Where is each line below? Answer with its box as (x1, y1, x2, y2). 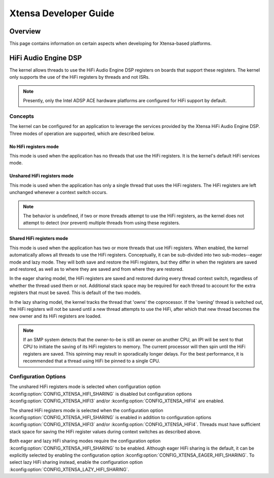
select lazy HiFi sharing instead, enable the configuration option (9, 459, 143, 465)
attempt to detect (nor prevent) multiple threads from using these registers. (23, 220, 180, 226)
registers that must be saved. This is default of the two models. (9, 290, 142, 296)
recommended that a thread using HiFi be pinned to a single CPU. (23, 358, 160, 364)
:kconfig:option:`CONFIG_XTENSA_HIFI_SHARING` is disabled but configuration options (9, 391, 192, 397)
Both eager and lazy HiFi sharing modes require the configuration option (9, 438, 161, 444)
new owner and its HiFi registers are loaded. (9, 313, 101, 320)
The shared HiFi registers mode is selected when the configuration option (9, 407, 163, 413)
